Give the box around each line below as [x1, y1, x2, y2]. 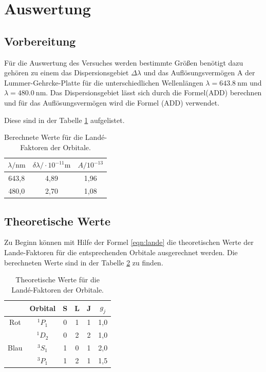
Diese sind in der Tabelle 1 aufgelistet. [4, 114, 125, 125]
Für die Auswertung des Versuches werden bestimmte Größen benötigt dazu [4, 57, 243, 68]
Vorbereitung [4, 33, 76, 49]
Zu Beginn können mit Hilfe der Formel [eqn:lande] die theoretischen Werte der [4, 237, 254, 247]
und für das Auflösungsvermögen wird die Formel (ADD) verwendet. [4, 97, 220, 108]
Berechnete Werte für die [4, 132, 83, 142]
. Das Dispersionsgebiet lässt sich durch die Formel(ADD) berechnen [46, 87, 262, 98]
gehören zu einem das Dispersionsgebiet [4, 67, 129, 78]
